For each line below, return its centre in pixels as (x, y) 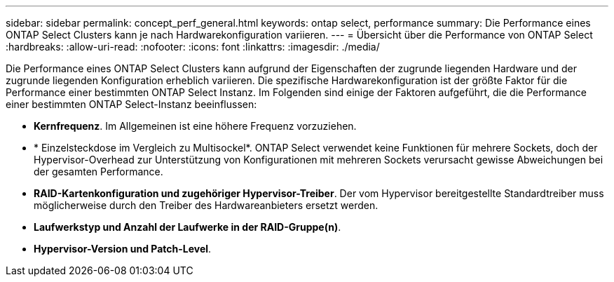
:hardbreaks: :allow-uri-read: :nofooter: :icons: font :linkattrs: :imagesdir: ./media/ (193, 47)
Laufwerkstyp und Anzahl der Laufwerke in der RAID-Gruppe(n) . (187, 227)
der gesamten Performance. (98, 172)
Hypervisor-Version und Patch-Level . (123, 249)
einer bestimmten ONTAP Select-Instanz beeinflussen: (131, 104)
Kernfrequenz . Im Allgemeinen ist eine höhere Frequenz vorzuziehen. (195, 126)
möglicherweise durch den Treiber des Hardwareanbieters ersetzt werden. (206, 205)
